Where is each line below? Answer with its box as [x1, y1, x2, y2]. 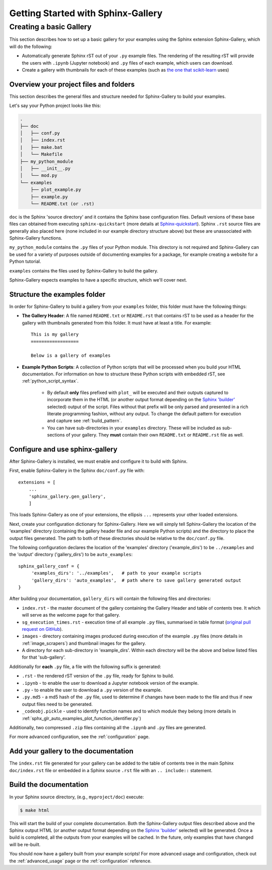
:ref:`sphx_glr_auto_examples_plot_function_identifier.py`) [22, 715, 142, 721]
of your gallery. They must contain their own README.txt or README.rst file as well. [65, 432, 244, 438]
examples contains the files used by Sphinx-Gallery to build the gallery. [9, 267, 159, 274]
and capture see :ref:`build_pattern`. [47, 418, 122, 424]
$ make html [20, 807, 50, 813]
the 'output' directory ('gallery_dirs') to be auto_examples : [9, 552, 133, 558]
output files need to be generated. [22, 701, 93, 707]
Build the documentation [9, 780, 89, 789]
